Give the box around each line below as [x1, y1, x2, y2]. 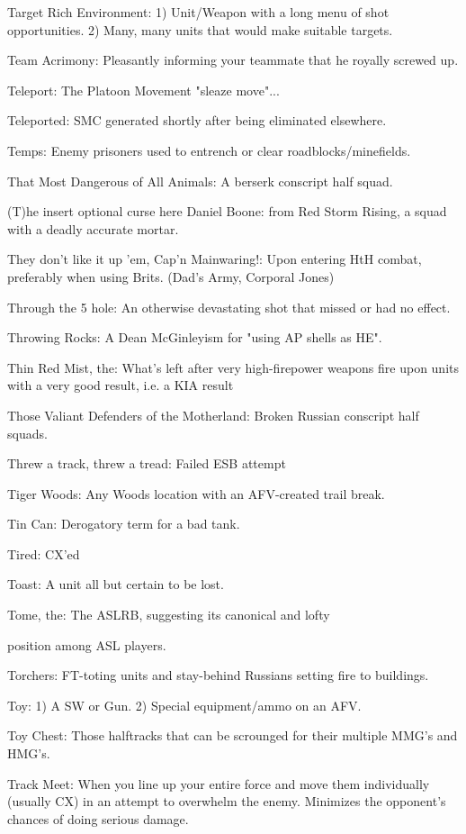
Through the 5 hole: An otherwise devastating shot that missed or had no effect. [7, 297, 451, 316]
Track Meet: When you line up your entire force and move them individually [7, 774, 430, 793]
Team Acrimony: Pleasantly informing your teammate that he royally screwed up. [7, 50, 459, 69]
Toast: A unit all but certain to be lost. [7, 575, 224, 594]
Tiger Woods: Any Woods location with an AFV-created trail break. [7, 484, 385, 503]
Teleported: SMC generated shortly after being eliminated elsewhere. [7, 111, 387, 130]
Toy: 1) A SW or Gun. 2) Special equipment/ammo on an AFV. [7, 695, 362, 714]
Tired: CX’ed [7, 544, 80, 563]
